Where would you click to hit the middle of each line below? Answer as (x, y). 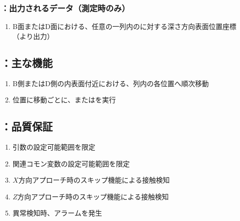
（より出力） (33, 36)
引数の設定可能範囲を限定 (54, 147)
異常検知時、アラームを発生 (57, 213)
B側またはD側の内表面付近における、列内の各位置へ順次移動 (111, 83)
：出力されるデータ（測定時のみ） (65, 8)
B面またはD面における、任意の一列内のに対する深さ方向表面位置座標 (124, 26)
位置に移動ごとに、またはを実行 (64, 100)
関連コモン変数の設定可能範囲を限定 (71, 163)
